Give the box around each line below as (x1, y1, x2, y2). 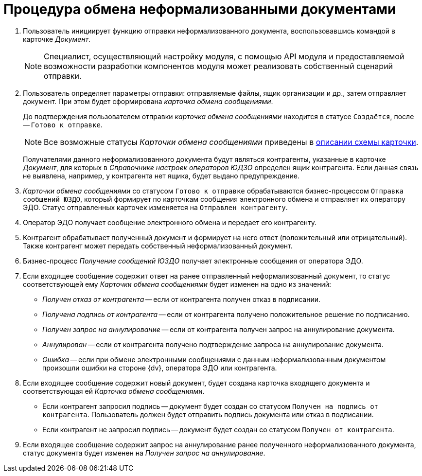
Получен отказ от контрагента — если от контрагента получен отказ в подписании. (42, 295, 321, 303)
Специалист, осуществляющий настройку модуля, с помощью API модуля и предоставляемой (44, 51, 404, 61)
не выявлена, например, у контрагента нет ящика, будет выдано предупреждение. (23, 171, 299, 180)
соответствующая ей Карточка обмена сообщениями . (23, 387, 205, 395)
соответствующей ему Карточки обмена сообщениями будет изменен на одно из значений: (23, 280, 332, 288)
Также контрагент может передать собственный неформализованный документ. (23, 241, 293, 250)
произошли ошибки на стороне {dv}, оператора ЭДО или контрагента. (42, 363, 277, 372)
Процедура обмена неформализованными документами (3, 1, 396, 18)
